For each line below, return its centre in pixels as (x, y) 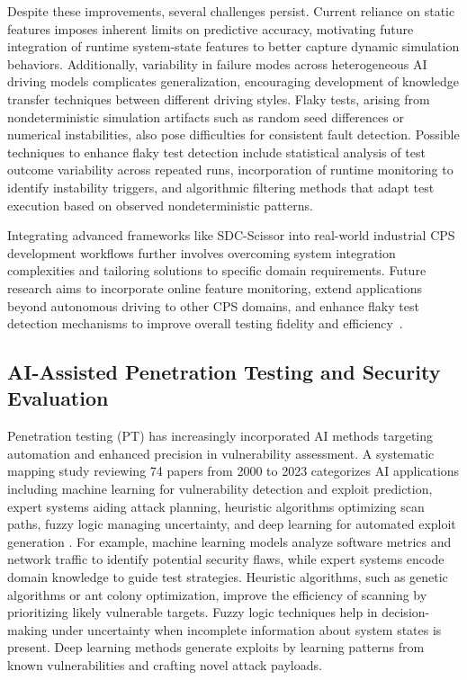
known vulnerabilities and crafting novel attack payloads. (165, 665)
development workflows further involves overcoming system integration (202, 252)
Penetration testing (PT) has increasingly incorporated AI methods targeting (220, 436)
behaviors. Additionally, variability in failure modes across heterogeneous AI (217, 63)
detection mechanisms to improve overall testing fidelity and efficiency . (205, 323)
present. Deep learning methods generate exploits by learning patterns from (216, 647)
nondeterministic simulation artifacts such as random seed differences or (206, 116)
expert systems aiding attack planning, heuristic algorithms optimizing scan (216, 506)
